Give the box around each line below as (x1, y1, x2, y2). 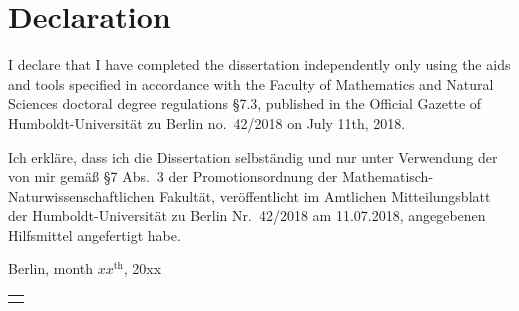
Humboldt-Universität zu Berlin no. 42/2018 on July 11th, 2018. (8, 112, 406, 133)
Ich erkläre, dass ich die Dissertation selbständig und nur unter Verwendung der (8, 146, 498, 167)
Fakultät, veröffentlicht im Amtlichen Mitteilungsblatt (159, 185, 491, 206)
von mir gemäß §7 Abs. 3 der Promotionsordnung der (8, 166, 338, 187)
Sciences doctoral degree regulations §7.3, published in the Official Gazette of (8, 93, 482, 114)
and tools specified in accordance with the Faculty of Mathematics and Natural (8, 73, 494, 94)
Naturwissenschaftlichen (8, 185, 155, 206)
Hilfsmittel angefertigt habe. (8, 224, 181, 245)
